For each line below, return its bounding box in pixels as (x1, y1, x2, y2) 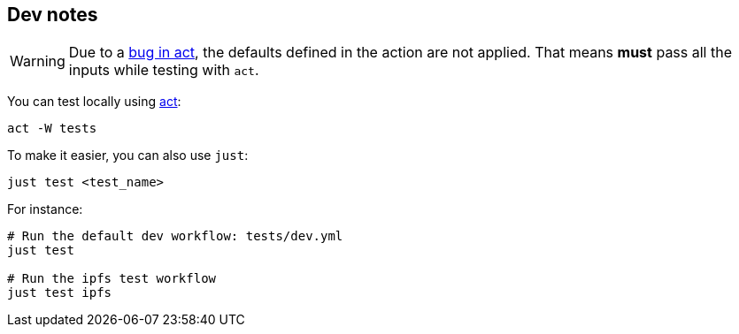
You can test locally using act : (7, 94, 181, 110)
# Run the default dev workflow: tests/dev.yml (7, 229, 343, 244)
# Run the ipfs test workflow (7, 271, 217, 286)
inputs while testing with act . (68, 61, 259, 80)
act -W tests (7, 121, 97, 136)
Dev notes (7, 4, 98, 26)
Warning (10, 52, 65, 71)
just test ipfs (7, 285, 112, 300)
